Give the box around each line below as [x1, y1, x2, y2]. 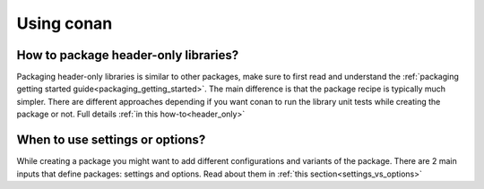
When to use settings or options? [16, 133, 206, 148]
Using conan [16, 13, 113, 33]
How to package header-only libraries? [16, 47, 239, 63]
